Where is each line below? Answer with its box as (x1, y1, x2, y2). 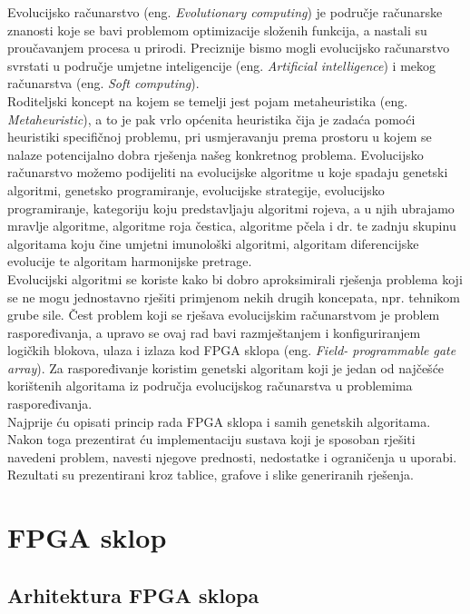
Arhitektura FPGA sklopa (7, 580, 259, 609)
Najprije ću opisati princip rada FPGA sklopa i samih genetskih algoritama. (7, 411, 431, 431)
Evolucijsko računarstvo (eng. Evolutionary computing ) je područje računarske (7, 3, 443, 21)
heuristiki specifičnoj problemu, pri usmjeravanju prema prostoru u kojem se (7, 127, 432, 146)
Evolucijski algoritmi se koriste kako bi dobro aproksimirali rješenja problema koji (7, 269, 463, 288)
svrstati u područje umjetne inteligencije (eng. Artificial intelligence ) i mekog (7, 55, 436, 74)
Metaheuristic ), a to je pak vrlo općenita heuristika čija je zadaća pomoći (7, 109, 416, 128)
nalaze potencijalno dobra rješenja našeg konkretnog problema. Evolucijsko (7, 144, 424, 163)
